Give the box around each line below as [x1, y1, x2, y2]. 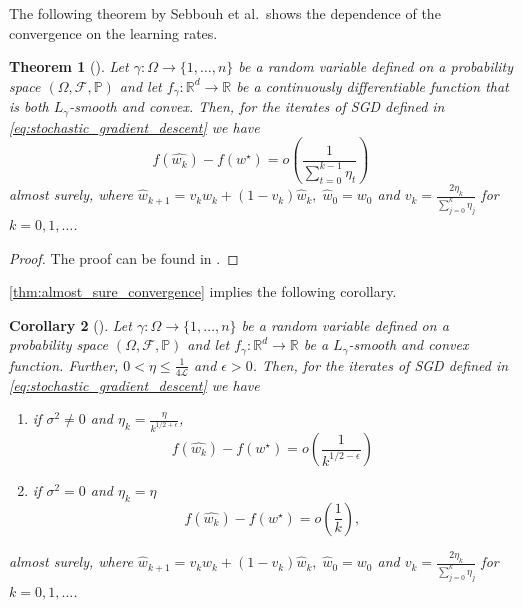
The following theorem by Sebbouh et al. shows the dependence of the [9, 3, 441, 23]
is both [9, 96, 49, 117]
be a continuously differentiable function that [236, 75, 509, 96]
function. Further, [9, 354, 119, 375]
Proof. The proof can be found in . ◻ [9, 247, 239, 268]
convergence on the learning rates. [9, 22, 218, 43]
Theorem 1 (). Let [9, 56, 129, 77]
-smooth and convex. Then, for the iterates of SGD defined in [69, 96, 445, 117]
